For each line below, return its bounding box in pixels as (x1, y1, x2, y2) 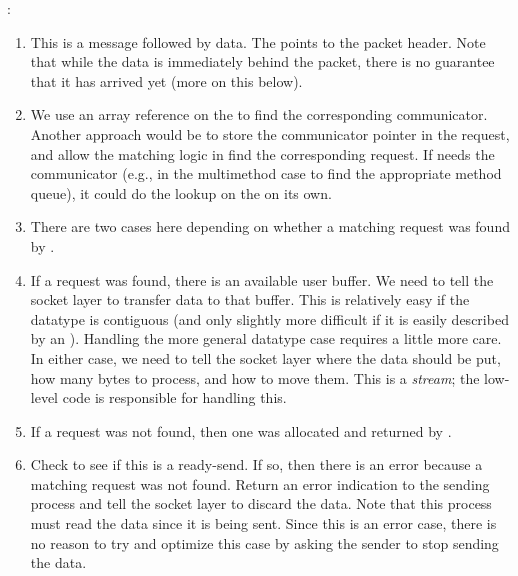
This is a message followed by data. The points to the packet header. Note (30, 31, 486, 52)
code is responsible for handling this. (62, 387, 287, 408)
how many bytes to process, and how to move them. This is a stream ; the (30, 367, 480, 388)
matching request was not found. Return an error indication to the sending (30, 473, 490, 494)
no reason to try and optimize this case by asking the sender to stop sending (30, 532, 499, 553)
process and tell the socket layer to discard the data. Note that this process (30, 493, 492, 514)
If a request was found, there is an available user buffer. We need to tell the (30, 269, 494, 290)
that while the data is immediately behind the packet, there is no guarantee (30, 51, 495, 72)
